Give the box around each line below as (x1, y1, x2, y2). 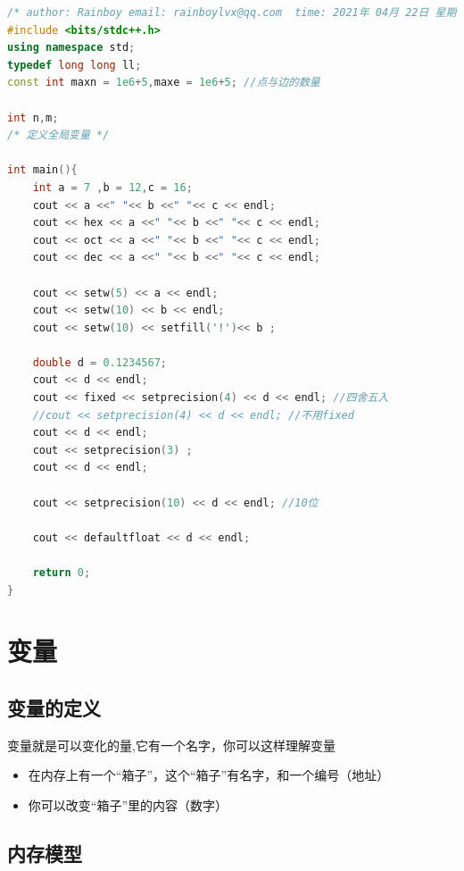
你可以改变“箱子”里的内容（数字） (28, 795, 228, 814)
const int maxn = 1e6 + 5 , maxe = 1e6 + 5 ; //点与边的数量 (7, 76, 320, 89)
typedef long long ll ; (7, 58, 142, 71)
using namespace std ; (7, 41, 136, 54)
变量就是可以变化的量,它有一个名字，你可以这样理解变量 (7, 735, 336, 754)
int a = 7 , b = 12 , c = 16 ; (32, 180, 193, 194)
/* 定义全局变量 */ (7, 129, 110, 142)
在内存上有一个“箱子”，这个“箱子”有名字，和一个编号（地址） (28, 766, 390, 784)
